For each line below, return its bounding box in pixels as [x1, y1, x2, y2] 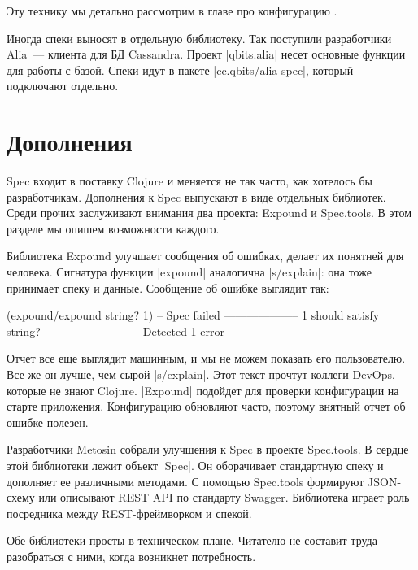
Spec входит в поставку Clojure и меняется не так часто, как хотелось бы [7, 172, 372, 189]
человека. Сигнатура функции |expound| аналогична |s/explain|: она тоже [7, 263, 372, 281]
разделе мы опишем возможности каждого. [7, 220, 220, 237]
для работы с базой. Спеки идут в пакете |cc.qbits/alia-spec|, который [7, 61, 354, 78]
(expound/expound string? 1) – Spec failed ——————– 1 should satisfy [7, 307, 380, 324]
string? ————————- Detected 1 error [7, 322, 224, 339]
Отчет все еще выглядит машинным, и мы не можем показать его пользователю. [7, 350, 406, 367]
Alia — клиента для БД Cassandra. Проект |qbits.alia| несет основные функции [7, 46, 406, 63]
